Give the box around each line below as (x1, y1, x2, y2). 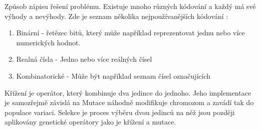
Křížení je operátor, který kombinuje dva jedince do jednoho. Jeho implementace (4, 87, 251, 98)
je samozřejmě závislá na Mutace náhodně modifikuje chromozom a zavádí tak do (4, 97, 254, 108)
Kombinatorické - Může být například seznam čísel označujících (16, 70, 211, 81)
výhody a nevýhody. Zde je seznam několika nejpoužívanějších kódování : (4, 10, 228, 21)
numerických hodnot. (16, 37, 81, 47)
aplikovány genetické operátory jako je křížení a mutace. (4, 117, 176, 127)
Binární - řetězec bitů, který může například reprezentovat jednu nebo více (16, 27, 245, 38)
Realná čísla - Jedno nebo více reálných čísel (16, 54, 152, 64)
